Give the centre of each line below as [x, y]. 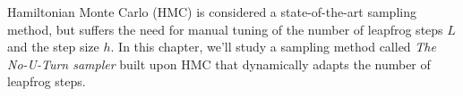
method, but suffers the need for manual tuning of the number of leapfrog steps [225, 29]
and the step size [53, 47]
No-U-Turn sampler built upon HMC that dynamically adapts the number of [219, 64]
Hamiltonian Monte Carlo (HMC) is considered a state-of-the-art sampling [212, 12]
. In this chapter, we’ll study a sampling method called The [273, 47]
